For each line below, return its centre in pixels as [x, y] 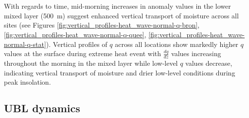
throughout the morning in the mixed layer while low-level [91, 63]
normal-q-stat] [25, 44]
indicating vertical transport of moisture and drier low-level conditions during [120, 72]
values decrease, [209, 63]
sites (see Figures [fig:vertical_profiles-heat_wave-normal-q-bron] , [102, 25]
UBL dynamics [42, 108]
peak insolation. [27, 82]
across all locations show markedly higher [177, 44]
